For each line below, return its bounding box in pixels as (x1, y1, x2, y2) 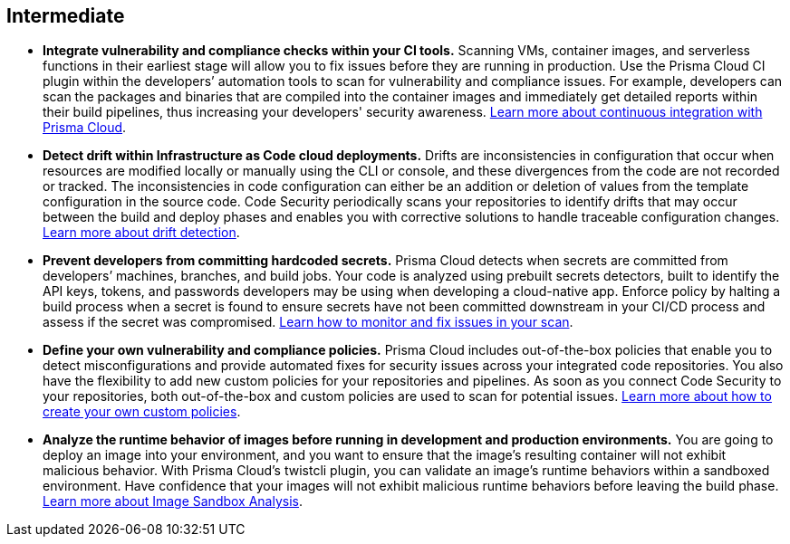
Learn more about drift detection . (43, 224, 240, 241)
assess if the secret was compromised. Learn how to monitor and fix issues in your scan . (43, 314, 573, 330)
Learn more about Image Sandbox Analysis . (43, 493, 303, 510)
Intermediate (6, 5, 125, 27)
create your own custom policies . (43, 404, 241, 420)
